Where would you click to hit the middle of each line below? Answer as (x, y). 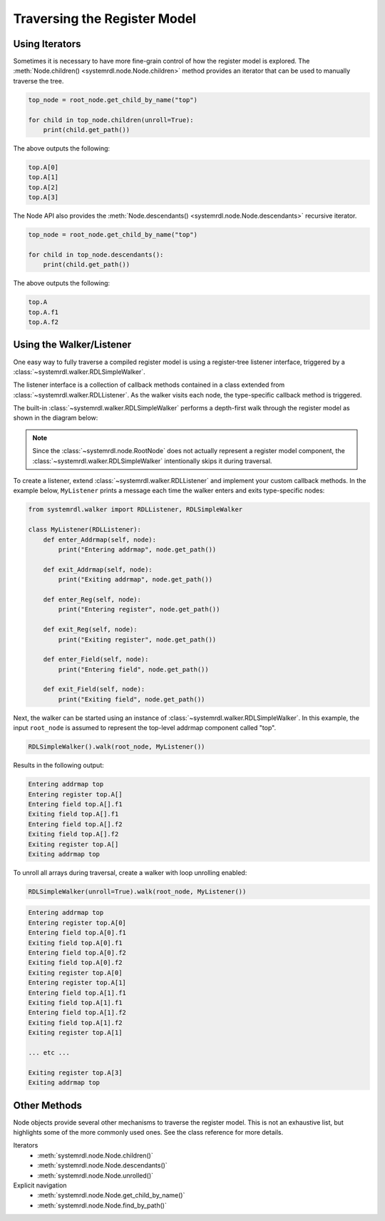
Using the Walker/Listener (72, 345)
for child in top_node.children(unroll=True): (111, 120)
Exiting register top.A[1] (75, 1033)
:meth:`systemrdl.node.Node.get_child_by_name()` (111, 1195)
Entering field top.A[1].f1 (77, 993)
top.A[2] (43, 187)
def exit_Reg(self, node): (91, 629)
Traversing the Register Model (104, 19)
